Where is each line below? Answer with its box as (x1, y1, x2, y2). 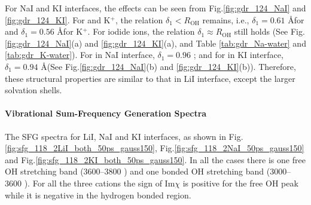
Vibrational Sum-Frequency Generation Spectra (5, 107, 207, 120)
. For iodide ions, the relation (87, 25, 195, 38)
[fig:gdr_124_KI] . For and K (5, 13, 111, 26)
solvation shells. (5, 84, 62, 96)
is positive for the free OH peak (182, 176, 298, 189)
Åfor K (57, 25, 83, 38)
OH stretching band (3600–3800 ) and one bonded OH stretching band (5, 165, 264, 178)
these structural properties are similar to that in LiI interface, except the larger (5, 72, 295, 84)
